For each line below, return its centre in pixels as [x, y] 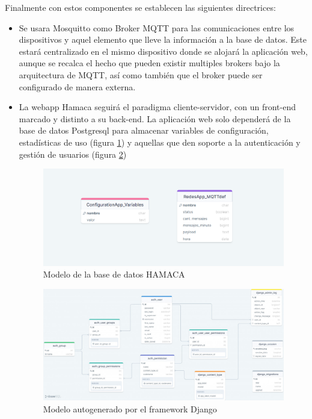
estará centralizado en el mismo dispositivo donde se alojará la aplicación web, [163, 51]
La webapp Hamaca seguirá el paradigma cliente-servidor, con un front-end [158, 107]
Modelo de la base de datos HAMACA [114, 274]
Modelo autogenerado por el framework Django [130, 408]
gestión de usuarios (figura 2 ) [73, 154]
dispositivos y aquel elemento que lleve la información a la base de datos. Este [163, 39]
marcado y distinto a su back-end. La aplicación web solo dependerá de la [155, 118]
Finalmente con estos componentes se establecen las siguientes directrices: [140, 7]
